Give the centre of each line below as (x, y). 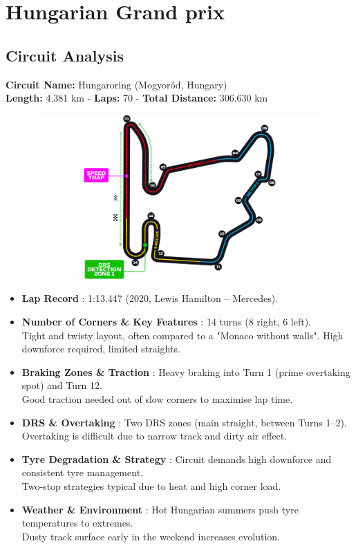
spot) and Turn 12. (62, 385)
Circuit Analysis (65, 55)
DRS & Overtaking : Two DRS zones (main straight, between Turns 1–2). (184, 422)
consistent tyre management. (82, 472)
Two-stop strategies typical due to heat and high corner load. (151, 485)
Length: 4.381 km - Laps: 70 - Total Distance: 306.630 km (137, 98)
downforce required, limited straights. (101, 349)
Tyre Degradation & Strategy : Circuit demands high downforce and (177, 459)
